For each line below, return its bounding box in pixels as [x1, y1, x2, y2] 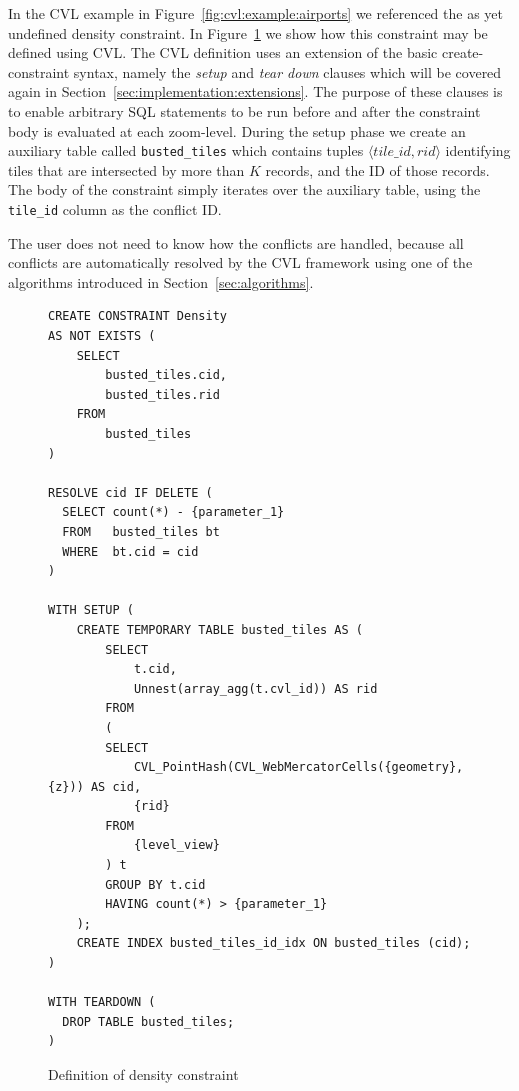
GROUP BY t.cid [105, 877, 206, 892]
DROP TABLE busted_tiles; [62, 1014, 235, 1029]
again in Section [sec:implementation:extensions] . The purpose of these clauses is [8, 81, 503, 102]
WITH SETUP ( [48, 603, 134, 618]
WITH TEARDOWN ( [48, 995, 156, 1010]
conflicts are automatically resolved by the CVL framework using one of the [8, 252, 473, 273]
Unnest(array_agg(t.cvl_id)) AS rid [133, 681, 378, 696]
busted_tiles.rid [105, 387, 220, 402]
